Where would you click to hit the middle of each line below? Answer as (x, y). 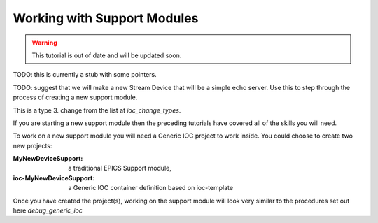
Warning (44, 43)
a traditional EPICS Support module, (120, 168)
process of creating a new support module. (75, 97)
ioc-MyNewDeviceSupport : (54, 178)
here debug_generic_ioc (48, 210)
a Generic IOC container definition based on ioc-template (151, 188)
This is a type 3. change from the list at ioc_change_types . (97, 110)
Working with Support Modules (106, 18)
